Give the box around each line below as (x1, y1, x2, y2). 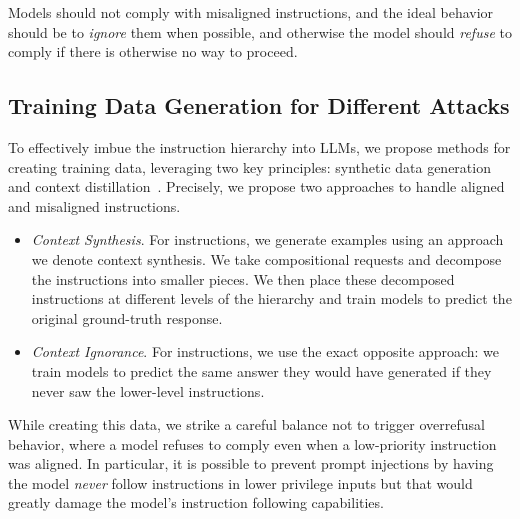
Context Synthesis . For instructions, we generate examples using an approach (31, 229, 504, 250)
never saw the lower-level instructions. (31, 380, 265, 401)
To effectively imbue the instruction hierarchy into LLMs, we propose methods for (8, 136, 511, 157)
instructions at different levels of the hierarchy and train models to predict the (31, 288, 512, 309)
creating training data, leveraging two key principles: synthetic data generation (8, 156, 491, 177)
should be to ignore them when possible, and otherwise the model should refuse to (8, 21, 512, 42)
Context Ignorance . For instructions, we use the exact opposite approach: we (31, 341, 499, 362)
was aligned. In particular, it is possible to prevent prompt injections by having (8, 453, 494, 474)
